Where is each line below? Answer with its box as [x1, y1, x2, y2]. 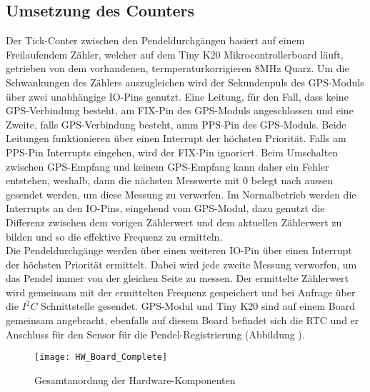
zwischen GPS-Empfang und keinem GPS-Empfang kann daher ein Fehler [6, 159, 329, 174]
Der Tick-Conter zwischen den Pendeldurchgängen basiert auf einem [6, 33, 305, 48]
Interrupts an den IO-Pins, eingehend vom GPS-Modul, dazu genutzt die [6, 201, 325, 216]
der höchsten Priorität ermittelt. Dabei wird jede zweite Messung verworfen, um [6, 256, 357, 271]
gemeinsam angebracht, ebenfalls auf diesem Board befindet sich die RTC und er [6, 313, 359, 328]
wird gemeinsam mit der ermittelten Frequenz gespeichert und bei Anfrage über [6, 284, 356, 299]
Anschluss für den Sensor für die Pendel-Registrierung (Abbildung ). [6, 326, 305, 341]
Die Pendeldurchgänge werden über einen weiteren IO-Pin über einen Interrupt [6, 243, 352, 258]
